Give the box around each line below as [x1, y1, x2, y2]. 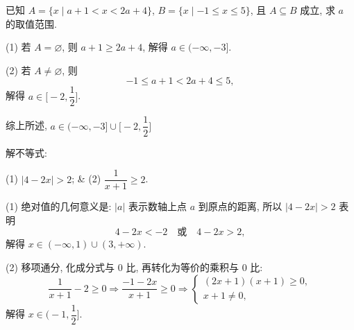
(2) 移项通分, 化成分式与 [6, 259, 115, 274]
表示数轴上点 [128, 199, 187, 214]
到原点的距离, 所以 [198, 199, 283, 214]
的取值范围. [6, 16, 57, 31]
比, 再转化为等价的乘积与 [126, 259, 239, 274]
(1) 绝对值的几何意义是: [6, 199, 112, 214]
